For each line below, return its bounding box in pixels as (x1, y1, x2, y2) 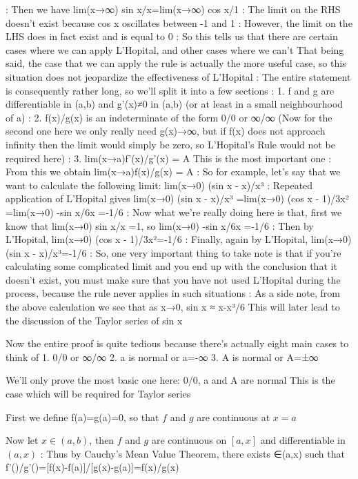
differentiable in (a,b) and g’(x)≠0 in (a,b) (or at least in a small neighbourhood (6, 97, 344, 111)
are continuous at (197, 409, 270, 424)
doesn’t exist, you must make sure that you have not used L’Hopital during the (6, 272, 341, 286)
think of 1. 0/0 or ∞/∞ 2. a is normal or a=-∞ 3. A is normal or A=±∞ (6, 349, 319, 364)
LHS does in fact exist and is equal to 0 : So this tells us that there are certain (6, 29, 338, 43)
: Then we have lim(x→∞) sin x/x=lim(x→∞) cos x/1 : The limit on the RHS (6, 2, 341, 16)
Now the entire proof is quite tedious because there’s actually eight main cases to (6, 336, 349, 351)
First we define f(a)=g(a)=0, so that (6, 409, 159, 424)
